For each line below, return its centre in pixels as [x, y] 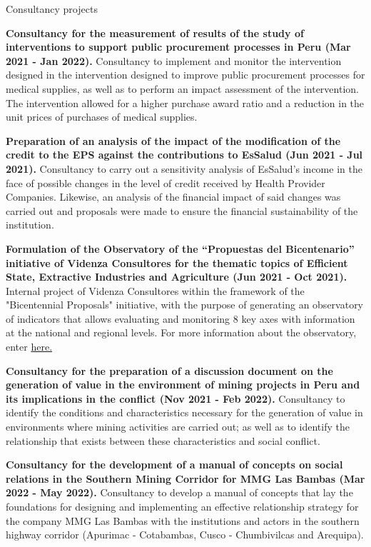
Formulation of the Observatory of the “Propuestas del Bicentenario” [180, 248]
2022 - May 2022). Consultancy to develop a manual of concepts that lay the [179, 492]
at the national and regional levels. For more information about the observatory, [181, 332]
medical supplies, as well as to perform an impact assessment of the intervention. [182, 88]
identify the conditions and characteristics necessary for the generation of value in [184, 412]
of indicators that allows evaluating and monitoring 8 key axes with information [181, 318]
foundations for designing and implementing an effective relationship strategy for [182, 506]
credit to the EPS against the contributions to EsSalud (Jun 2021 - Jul [184, 155]
